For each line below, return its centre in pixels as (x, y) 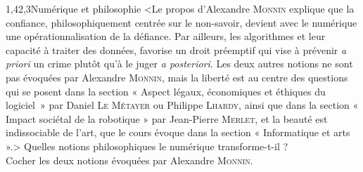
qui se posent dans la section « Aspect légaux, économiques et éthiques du (166, 91)
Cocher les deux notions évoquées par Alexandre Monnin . (129, 160)
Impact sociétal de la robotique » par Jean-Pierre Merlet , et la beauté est (167, 118)
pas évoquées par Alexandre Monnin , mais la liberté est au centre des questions (177, 77)
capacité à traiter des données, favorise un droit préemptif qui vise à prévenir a (176, 49)
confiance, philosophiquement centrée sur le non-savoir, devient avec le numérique (181, 22)
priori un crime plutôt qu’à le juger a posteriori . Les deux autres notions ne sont (179, 64)
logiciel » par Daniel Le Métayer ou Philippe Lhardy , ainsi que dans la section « (182, 105)
